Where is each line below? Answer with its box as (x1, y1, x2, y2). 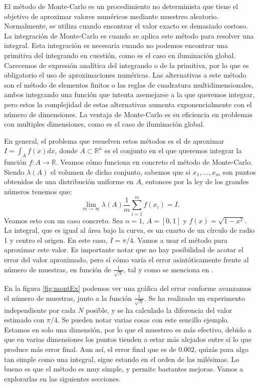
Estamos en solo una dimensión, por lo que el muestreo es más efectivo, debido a (4, 324, 251, 334)
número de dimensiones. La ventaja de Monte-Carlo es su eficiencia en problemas (4, 109, 253, 119)
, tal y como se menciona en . (123, 264, 213, 274)
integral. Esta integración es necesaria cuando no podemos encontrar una (4, 40, 228, 51)
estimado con (4, 314, 45, 325)
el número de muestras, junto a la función (4, 292, 132, 303)
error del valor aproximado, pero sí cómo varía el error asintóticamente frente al (4, 254, 249, 264)
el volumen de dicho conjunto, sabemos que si (50, 166, 190, 177)
